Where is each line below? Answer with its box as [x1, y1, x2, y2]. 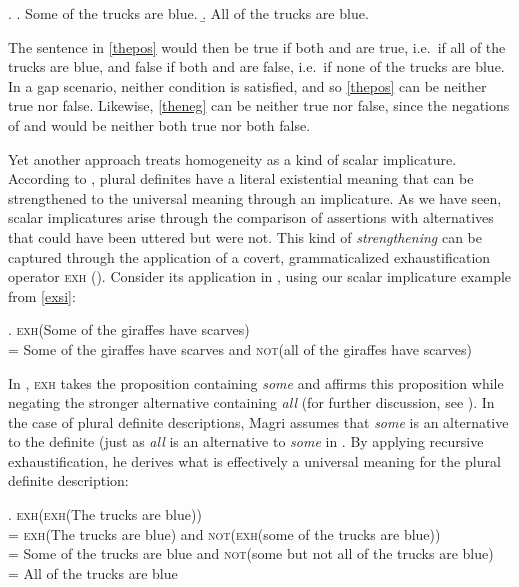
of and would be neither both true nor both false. [8, 114, 311, 135]
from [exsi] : [8, 285, 76, 306]
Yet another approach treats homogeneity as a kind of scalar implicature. [8, 148, 457, 169]
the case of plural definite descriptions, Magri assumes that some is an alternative [8, 411, 509, 432]
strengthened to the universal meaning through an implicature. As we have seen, [8, 187, 502, 208]
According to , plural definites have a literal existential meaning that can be [8, 168, 474, 189]
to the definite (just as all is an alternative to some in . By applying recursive [8, 431, 484, 452]
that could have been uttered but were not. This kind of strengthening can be [8, 226, 482, 247]
